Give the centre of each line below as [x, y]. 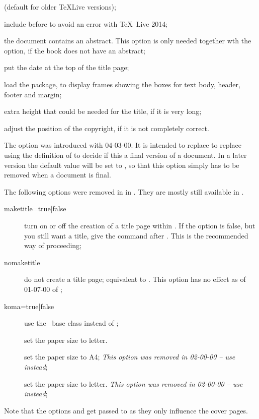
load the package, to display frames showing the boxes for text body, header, [122, 84]
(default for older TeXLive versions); [60, 7]
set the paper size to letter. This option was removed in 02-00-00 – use [134, 383]
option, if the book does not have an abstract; [75, 50]
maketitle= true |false [35, 208]
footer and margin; [33, 94]
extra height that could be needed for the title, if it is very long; [103, 111]
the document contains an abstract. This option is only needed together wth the [128, 41]
